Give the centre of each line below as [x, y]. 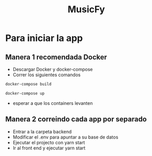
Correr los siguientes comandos [46, 75]
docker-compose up [25, 93]
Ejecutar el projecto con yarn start [49, 142]
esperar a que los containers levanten [53, 103]
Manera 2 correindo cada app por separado [76, 119]
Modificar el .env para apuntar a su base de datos [65, 137]
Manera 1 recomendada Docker [56, 57]
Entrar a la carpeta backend [42, 131]
